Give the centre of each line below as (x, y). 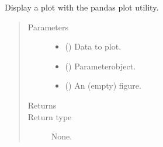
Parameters (48, 27)
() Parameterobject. (100, 66)
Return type (50, 116)
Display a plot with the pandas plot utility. (82, 7)
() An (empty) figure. (103, 85)
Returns (42, 105)
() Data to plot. (93, 46)
